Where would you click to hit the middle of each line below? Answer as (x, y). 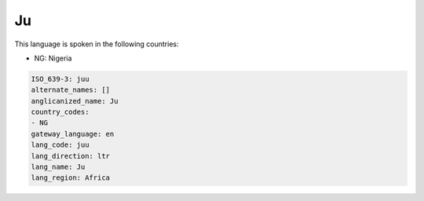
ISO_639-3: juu (60, 79)
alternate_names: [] (70, 90)
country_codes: (60, 112)
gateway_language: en (73, 134)
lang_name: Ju (58, 167)
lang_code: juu (60, 145)
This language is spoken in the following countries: (97, 44)
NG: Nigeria (53, 58)
